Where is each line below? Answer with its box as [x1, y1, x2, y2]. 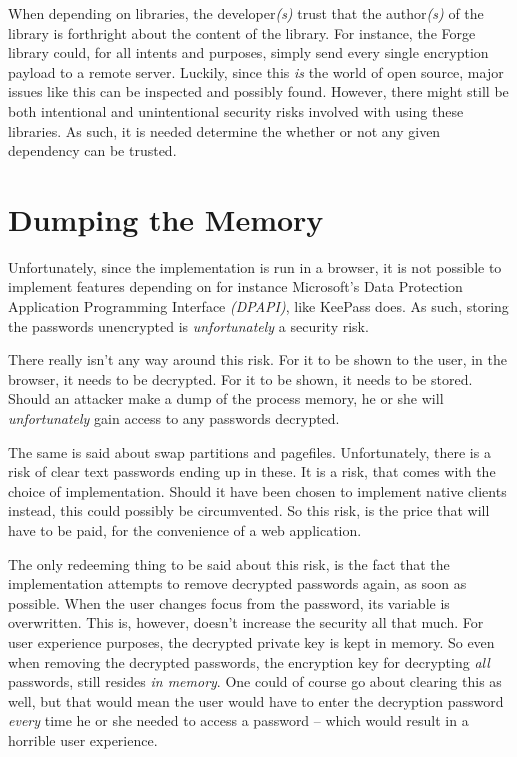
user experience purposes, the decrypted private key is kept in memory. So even [8, 631, 495, 652]
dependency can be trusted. [8, 140, 177, 161]
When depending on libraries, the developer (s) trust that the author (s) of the [8, 3, 484, 23]
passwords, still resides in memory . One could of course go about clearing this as [8, 671, 502, 692]
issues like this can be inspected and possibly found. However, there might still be [8, 81, 509, 102]
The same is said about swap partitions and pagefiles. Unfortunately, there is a [8, 441, 491, 462]
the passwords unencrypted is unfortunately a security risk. [8, 315, 369, 336]
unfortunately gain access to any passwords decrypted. [8, 408, 340, 429]
